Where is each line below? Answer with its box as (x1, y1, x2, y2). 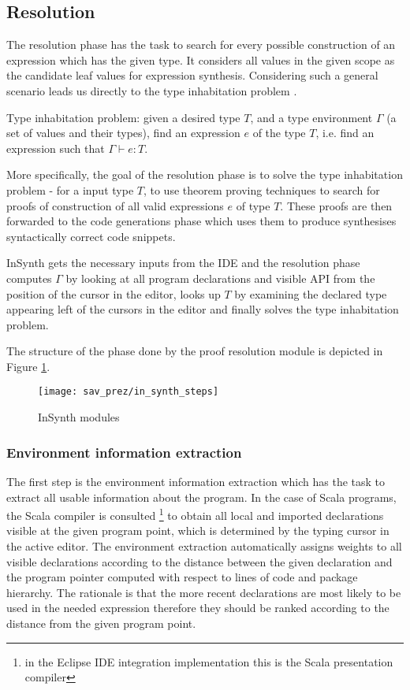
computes (6, 269, 52, 286)
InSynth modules (38, 409, 120, 425)
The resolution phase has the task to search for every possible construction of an (6, 36, 396, 53)
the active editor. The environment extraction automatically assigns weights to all (6, 537, 402, 554)
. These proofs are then (280, 197, 393, 213)
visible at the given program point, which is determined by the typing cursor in (6, 522, 389, 539)
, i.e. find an (315, 124, 375, 141)
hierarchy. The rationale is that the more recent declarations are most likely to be (6, 584, 401, 600)
